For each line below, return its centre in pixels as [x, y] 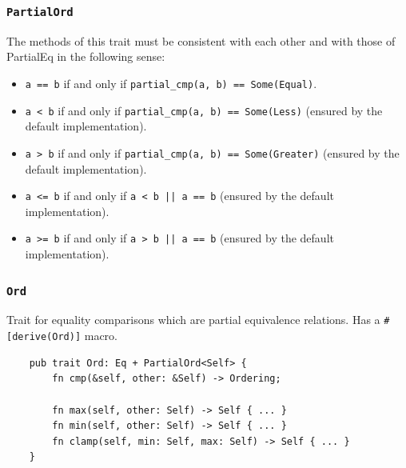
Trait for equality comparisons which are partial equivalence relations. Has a [193, 320]
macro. [101, 336]
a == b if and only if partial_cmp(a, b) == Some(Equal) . [171, 83]
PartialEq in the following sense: [86, 56]
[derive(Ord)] [44, 337]
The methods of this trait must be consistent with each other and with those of [201, 40]
